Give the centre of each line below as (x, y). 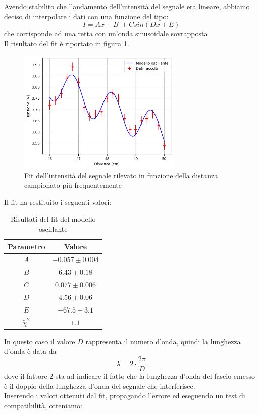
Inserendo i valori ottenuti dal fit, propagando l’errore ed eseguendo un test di (125, 396)
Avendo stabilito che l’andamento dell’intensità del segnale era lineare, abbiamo (127, 6)
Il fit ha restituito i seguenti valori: (58, 202)
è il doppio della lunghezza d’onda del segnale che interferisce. (100, 385)
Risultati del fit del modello (53, 219)
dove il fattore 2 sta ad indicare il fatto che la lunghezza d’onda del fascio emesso (129, 375)
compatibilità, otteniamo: (43, 405)
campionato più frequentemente (73, 185)
